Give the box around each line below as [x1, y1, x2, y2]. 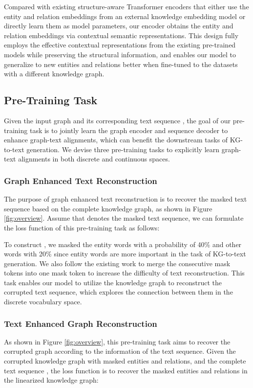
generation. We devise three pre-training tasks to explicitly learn [26, 144, 220, 154]
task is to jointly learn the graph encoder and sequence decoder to [29, 125, 228, 135]
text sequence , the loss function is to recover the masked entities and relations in [4, 365, 248, 375]
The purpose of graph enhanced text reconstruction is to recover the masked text [4, 194, 247, 204]
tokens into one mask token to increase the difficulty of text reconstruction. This [4, 268, 245, 278]
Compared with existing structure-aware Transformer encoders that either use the [4, 1, 249, 11]
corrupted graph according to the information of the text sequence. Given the [4, 346, 236, 356]
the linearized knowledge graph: [4, 375, 99, 385]
